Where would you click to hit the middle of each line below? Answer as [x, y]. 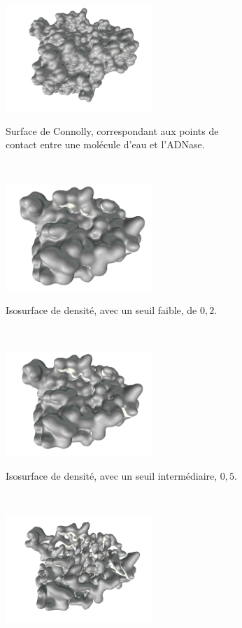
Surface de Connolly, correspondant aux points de [112, 130]
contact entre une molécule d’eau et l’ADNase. [105, 144]
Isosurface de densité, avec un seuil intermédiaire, [112, 476]
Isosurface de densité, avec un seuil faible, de [101, 310]
